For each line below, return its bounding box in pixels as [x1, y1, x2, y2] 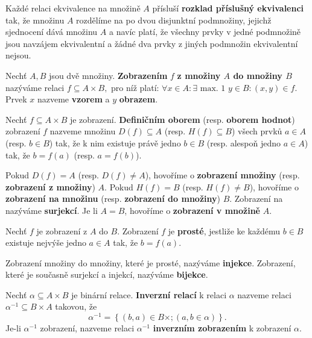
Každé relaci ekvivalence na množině [5, 2, 141, 14]
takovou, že [55, 300, 97, 313]
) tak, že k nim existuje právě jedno [49, 136, 181, 149]
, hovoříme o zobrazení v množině [124, 204, 260, 216]
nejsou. [5, 49, 31, 61]
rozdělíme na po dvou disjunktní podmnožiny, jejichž [76, 13, 272, 26]
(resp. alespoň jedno [206, 136, 281, 149]
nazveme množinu [49, 125, 116, 137]
